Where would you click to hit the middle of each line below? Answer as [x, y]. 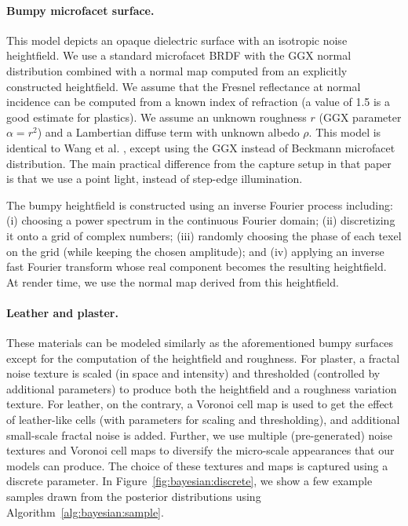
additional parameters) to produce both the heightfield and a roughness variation [202, 388]
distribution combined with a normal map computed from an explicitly [177, 70]
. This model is [345, 132]
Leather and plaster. [62, 312]
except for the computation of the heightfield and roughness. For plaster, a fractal [203, 358]
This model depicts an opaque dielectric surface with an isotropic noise [177, 40]
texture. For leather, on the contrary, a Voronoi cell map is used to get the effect [200, 404]
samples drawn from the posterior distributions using [134, 497]
